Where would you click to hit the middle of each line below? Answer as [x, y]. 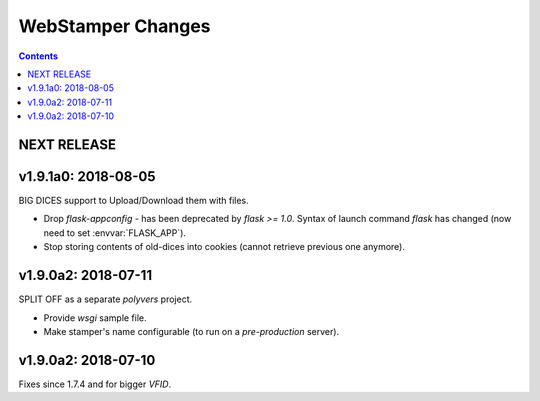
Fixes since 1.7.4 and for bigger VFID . [95, 384]
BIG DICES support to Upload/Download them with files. [133, 201]
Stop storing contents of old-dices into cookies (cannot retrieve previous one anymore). [224, 247]
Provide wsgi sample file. [95, 317]
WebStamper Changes [114, 26]
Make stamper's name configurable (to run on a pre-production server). [191, 331]
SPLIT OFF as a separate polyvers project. [105, 299]
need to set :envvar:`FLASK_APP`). [115, 232]
